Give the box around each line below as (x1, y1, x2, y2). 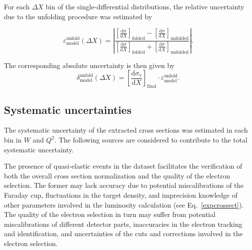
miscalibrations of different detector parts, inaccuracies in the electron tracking (4, 218, 243, 229)
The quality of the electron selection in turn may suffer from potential (4, 209, 216, 219)
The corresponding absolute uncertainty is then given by (4, 60, 175, 70)
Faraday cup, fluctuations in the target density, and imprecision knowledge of (4, 189, 238, 200)
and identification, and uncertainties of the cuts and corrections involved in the (4, 228, 243, 239)
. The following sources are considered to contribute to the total (54, 135, 248, 145)
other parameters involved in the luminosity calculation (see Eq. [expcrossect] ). (4, 199, 244, 210)
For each (4, 1, 30, 11)
